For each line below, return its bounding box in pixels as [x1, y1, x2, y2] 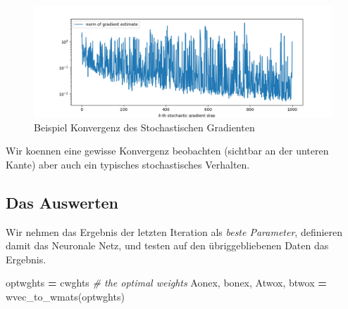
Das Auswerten [6, 191, 119, 213]
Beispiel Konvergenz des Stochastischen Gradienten [34, 119, 255, 134]
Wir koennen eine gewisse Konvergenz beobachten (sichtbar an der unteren [6, 143, 329, 158]
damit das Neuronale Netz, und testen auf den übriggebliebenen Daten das [6, 238, 329, 253]
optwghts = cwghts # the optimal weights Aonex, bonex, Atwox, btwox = [6, 275, 327, 290]
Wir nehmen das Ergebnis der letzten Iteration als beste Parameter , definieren [6, 224, 343, 239]
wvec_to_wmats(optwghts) [6, 289, 125, 303]
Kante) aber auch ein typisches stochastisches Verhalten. [6, 157, 250, 171]
